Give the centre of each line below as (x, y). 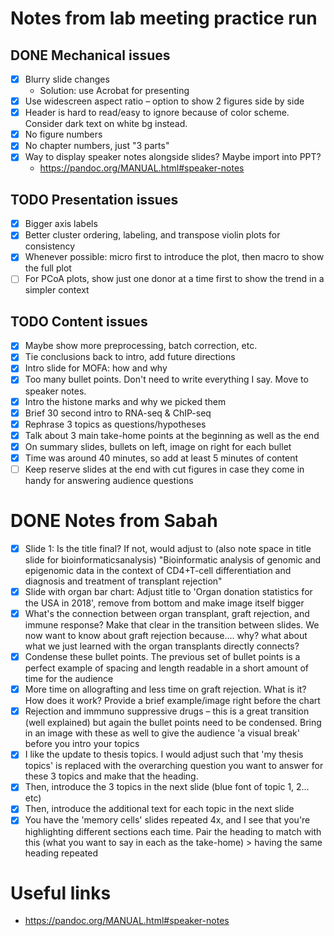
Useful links (61, 893)
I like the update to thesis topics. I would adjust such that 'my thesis (164, 754)
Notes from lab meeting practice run (164, 18)
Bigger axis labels (61, 224)
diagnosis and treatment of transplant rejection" (123, 581)
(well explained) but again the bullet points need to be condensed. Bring (173, 723)
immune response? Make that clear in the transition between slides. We (172, 625)
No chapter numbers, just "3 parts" (97, 146)
